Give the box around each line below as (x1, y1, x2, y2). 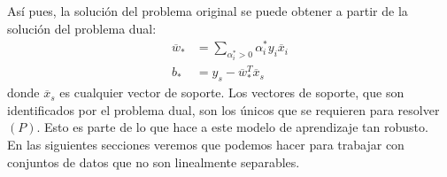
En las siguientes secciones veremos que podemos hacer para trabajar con (7, 135, 405, 154)
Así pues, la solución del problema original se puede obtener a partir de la (7, 2, 408, 19)
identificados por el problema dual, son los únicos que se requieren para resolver (7, 100, 440, 119)
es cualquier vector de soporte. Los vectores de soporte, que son (59, 83, 405, 102)
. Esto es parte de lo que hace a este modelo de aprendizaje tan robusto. (36, 118, 428, 136)
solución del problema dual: (7, 19, 157, 37)
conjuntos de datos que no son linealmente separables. (7, 152, 300, 171)
